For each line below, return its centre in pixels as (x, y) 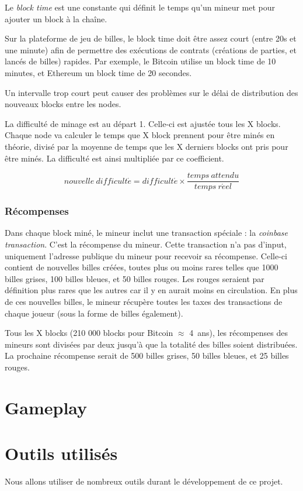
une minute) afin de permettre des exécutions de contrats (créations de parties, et (151, 49)
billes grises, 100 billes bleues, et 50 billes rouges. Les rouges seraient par (135, 278)
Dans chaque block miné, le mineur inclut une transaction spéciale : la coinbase (146, 233)
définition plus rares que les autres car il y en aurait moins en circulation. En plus (151, 290)
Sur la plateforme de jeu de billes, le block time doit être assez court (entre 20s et (151, 38)
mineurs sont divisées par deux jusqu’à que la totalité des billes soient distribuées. (151, 344)
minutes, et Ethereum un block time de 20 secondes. (98, 72)
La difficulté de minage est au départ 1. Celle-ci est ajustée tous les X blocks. (143, 123)
